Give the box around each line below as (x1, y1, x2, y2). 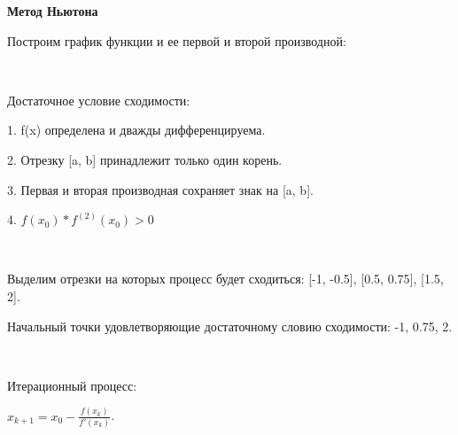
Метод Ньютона (7, 2, 98, 19)
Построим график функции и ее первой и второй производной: (7, 31, 346, 50)
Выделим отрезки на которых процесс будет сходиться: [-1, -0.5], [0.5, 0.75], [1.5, (7, 269, 444, 288)
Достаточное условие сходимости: (7, 90, 190, 109)
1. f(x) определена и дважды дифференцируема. (7, 120, 266, 139)
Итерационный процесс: (7, 376, 137, 394)
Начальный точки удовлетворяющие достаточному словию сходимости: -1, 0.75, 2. (7, 316, 453, 335)
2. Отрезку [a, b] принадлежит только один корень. (7, 150, 283, 168)
